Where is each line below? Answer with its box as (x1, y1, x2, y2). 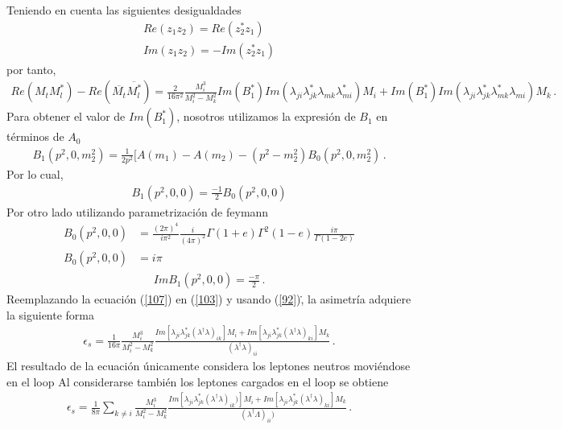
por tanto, (6, 60, 56, 77)
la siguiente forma (6, 306, 95, 323)
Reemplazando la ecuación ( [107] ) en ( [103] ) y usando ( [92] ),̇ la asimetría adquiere (6, 291, 411, 307)
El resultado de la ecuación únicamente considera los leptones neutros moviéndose (6, 357, 411, 373)
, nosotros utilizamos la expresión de (176, 108, 356, 125)
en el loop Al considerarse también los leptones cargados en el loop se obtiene (6, 373, 389, 390)
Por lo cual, (6, 166, 64, 183)
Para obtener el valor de (6, 108, 126, 125)
